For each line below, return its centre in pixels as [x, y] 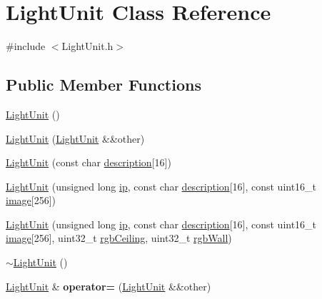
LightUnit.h [87, 46]
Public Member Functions [104, 85]
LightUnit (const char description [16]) [89, 162]
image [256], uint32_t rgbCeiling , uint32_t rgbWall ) [119, 238]
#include [26, 46]
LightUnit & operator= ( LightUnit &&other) [109, 286]
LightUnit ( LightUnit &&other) [75, 138]
